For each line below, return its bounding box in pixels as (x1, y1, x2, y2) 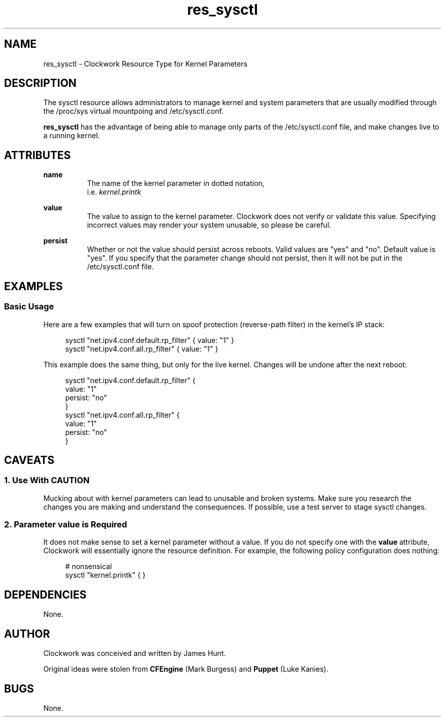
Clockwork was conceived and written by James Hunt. (43, 649, 226, 658)
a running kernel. (43, 131, 100, 140)
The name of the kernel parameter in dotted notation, (87, 179, 265, 188)
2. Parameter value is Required (4, 519, 128, 530)
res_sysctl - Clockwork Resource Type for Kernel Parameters (43, 59, 247, 68)
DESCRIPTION (4, 77, 77, 90)
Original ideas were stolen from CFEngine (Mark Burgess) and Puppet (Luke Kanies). (43, 665, 329, 674)
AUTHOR (4, 627, 50, 640)
